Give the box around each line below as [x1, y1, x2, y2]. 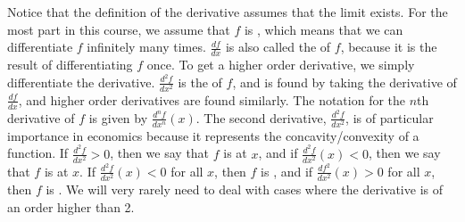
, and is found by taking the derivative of [232, 72, 457, 91]
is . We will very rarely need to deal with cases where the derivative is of [46, 179, 443, 198]
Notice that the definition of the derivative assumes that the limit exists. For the [7, 3, 448, 21]
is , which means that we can [244, 20, 403, 38]
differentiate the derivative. [7, 72, 155, 91]
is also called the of [225, 37, 331, 56]
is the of [178, 72, 222, 91]
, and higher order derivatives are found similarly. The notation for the [18, 90, 406, 109]
